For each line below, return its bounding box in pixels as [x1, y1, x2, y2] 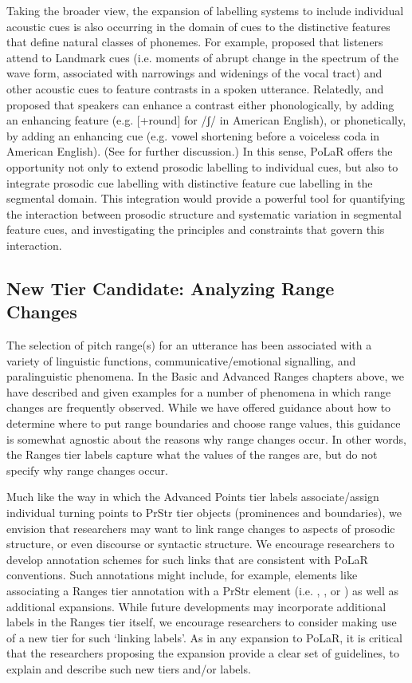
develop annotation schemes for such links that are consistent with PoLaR [6, 551, 368, 567]
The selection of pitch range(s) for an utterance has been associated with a [6, 337, 372, 353]
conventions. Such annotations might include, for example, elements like [6, 567, 358, 583]
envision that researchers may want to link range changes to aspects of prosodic [6, 519, 395, 536]
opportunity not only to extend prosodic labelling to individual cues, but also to [6, 158, 398, 175]
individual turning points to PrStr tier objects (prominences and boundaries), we [6, 504, 402, 521]
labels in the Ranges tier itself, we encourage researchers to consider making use [6, 614, 397, 630]
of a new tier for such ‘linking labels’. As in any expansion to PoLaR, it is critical [6, 629, 402, 645]
